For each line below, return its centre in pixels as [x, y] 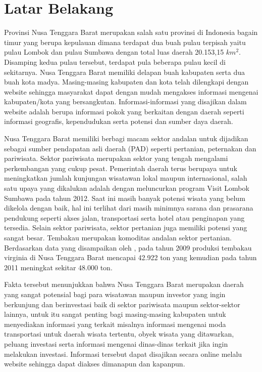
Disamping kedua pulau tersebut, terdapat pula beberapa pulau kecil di [115, 61]
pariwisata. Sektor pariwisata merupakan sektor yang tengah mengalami [116, 158]
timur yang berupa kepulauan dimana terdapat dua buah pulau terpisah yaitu [125, 42]
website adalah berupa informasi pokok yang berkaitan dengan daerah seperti [124, 111]
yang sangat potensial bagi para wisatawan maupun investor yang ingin [115, 294]
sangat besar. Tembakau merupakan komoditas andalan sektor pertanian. [118, 237]
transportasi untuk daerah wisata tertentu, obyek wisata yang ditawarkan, [119, 334]
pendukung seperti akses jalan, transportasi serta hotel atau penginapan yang [124, 217]
